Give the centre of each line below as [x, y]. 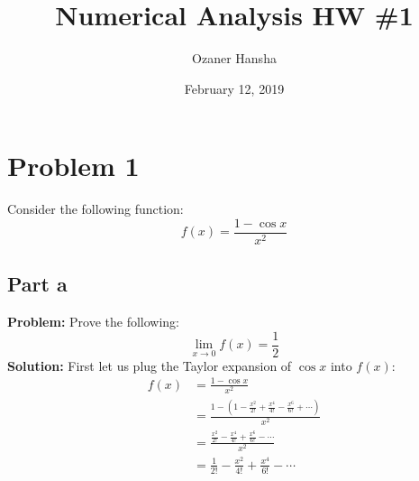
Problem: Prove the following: [93, 322]
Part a [37, 284]
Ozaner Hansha [234, 58]
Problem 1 [73, 166]
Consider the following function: [96, 209]
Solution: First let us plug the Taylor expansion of [150, 365]
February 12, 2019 [234, 88]
